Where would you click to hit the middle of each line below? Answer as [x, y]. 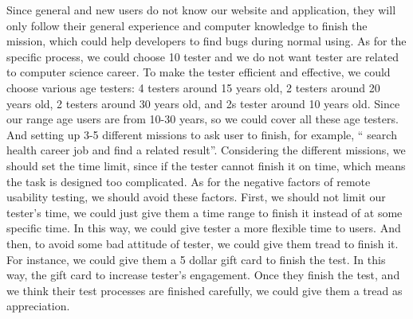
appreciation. [38, 306]
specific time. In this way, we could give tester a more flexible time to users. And [204, 228]
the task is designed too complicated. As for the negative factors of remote [189, 181]
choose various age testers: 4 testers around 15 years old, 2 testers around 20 [193, 87]
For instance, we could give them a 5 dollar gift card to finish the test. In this [196, 259]
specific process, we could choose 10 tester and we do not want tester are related [203, 56]
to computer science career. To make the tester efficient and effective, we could [199, 72]
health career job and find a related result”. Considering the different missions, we [206, 150]
